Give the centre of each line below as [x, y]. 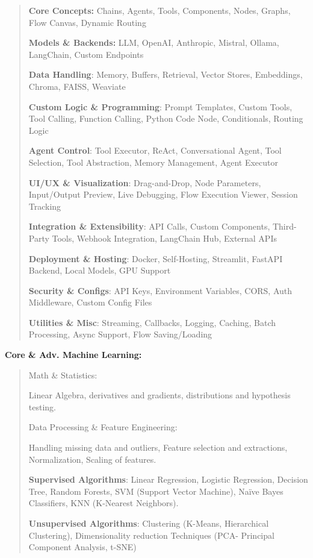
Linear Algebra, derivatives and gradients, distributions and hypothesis [160, 395]
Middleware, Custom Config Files [90, 302]
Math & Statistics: [63, 375]
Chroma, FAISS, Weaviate [77, 86]
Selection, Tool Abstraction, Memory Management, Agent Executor [153, 162]
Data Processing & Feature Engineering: [103, 427]
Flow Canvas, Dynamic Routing [87, 22]
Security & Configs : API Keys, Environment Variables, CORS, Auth [160, 290]
